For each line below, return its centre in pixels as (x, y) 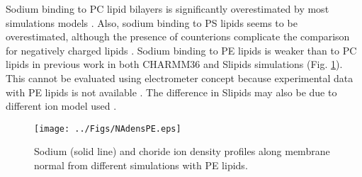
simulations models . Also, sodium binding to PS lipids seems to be (152, 22)
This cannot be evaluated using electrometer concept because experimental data (180, 78)
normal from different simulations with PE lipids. (141, 165)
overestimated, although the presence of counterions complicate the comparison (178, 36)
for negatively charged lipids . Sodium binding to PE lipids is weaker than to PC (181, 50)
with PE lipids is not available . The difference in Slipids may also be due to (171, 92)
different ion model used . (61, 106)
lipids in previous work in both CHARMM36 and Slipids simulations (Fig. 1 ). (174, 64)
